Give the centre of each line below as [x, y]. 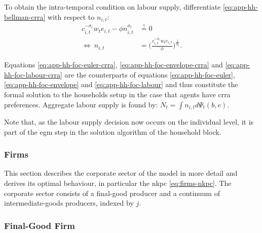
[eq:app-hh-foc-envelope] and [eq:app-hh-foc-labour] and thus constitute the [121, 84]
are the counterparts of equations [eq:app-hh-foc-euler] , [150, 74]
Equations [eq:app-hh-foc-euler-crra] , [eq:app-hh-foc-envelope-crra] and [114, 65]
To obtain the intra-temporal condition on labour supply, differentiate [113, 7]
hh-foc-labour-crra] [33, 74]
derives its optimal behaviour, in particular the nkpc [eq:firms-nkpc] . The [118, 183]
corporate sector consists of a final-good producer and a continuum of [112, 193]
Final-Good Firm [40, 225]
